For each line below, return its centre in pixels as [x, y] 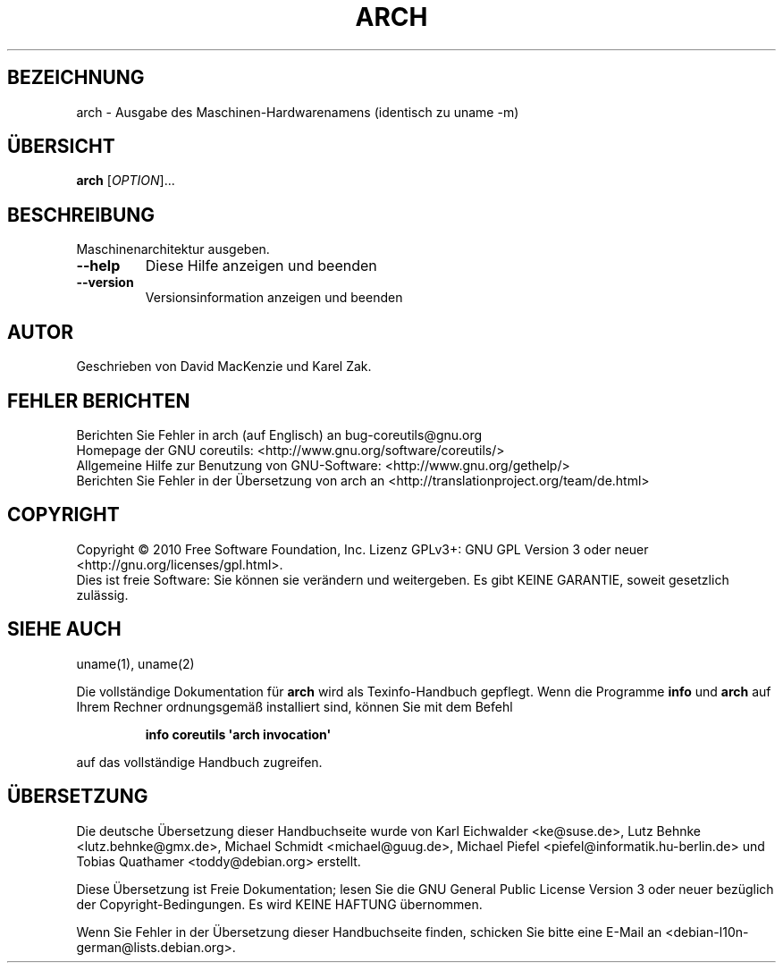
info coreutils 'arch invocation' [238, 734]
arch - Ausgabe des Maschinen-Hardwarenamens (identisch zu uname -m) [298, 112]
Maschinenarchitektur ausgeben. [173, 249]
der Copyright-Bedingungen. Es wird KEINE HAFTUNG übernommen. [279, 904]
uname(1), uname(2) [135, 663]
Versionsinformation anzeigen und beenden [274, 298]
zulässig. [102, 595]
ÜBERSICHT [61, 147]
